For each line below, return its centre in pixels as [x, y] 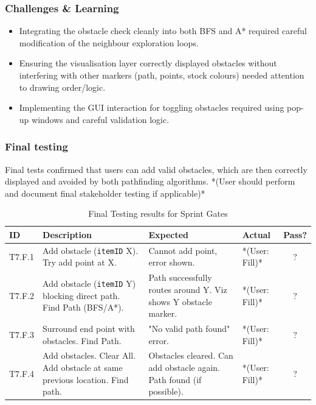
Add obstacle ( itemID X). [91, 250]
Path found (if [175, 379]
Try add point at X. [80, 262]
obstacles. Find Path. [82, 340]
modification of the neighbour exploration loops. [109, 42]
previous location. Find [86, 379]
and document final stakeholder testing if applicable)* [105, 193]
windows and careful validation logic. [101, 119]
